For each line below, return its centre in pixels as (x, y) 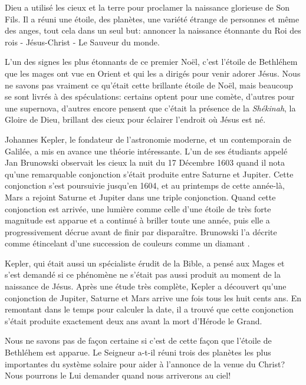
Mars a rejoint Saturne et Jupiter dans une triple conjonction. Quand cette (140, 197)
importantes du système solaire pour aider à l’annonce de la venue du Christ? (145, 363)
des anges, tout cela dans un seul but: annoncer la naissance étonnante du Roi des (153, 30)
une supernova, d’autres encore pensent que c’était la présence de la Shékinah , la (150, 108)
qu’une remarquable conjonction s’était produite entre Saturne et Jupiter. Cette (149, 174)
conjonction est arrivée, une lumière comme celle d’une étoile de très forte (138, 208)
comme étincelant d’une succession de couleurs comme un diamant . (127, 243)
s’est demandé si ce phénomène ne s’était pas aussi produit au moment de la (143, 274)
